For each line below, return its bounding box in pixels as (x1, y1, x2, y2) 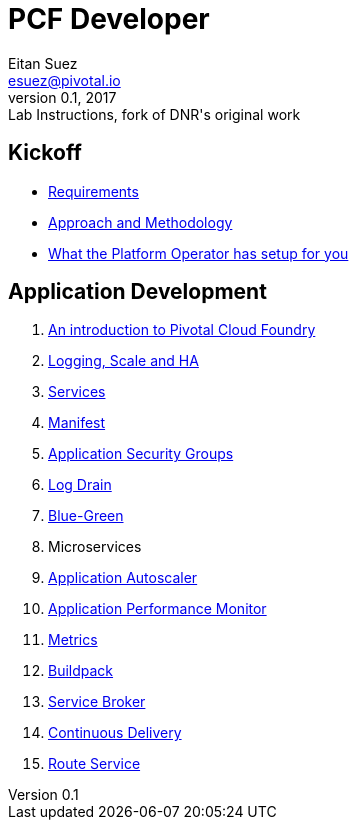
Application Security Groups (48, 445, 234, 463)
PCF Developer (8, 2, 210, 36)
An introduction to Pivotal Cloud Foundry (48, 321, 316, 339)
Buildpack (48, 662, 114, 680)
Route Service (48, 755, 141, 773)
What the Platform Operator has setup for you (48, 244, 349, 262)
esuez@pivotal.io (8, 71, 121, 89)
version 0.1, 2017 (8, 88, 117, 106)
